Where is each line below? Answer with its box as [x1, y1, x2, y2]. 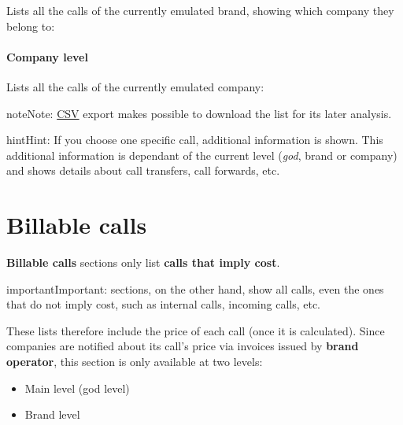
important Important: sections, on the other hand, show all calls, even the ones [6, 280, 384, 297]
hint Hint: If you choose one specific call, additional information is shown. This [6, 131, 383, 148]
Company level [6, 48, 88, 65]
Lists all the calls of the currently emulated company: [6, 78, 264, 94]
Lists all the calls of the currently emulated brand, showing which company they [6, 2, 394, 18]
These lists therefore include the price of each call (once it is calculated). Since [6, 322, 385, 338]
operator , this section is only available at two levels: [6, 353, 263, 370]
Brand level [24, 406, 80, 423]
